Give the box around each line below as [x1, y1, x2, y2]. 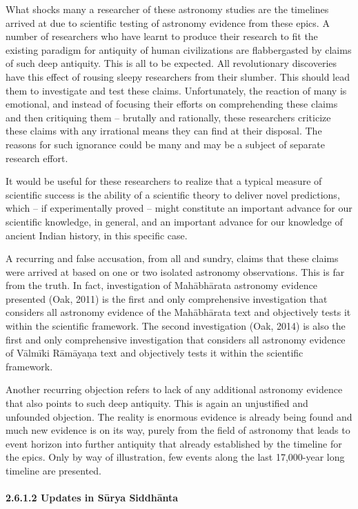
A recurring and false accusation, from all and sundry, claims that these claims [6, 251, 339, 266]
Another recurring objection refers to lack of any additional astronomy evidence [6, 382, 343, 397]
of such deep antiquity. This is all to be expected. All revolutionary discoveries [6, 56, 337, 70]
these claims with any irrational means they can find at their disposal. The [6, 123, 322, 138]
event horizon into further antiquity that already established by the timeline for [6, 436, 342, 450]
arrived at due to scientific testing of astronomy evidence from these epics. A [6, 15, 330, 30]
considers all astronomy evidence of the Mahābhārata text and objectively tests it [6, 305, 351, 319]
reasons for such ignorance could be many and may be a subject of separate [6, 137, 325, 151]
